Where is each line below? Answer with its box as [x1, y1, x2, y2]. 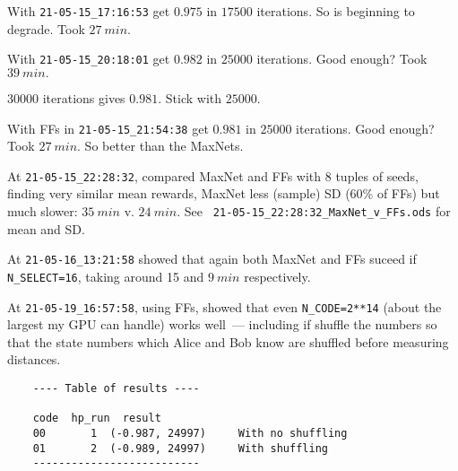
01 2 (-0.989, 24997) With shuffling [32, 441, 328, 455]
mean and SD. [7, 219, 85, 238]
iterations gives [42, 88, 125, 107]
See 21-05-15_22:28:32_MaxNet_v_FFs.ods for [184, 202, 451, 220]
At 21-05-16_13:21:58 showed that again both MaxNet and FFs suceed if [7, 249, 417, 268]
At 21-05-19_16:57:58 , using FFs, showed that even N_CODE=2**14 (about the [7, 297, 442, 316]
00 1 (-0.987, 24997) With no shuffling [32, 426, 348, 440]
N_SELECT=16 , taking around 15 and [7, 266, 204, 285]
